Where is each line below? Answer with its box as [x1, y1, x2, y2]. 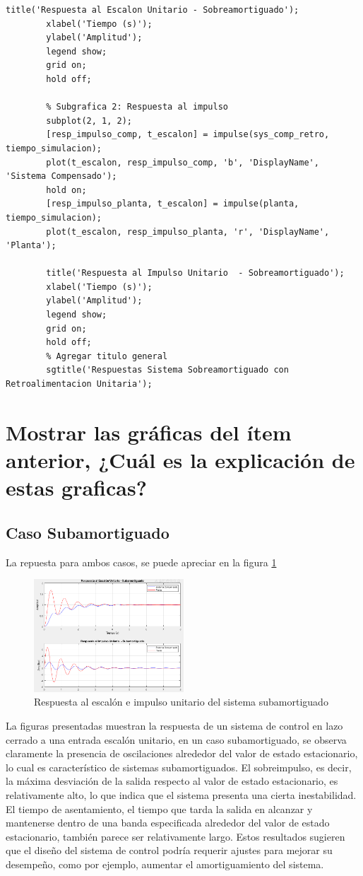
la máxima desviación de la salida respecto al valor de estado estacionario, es [6, 773, 338, 788]
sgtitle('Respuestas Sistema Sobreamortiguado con [46, 365, 289, 375]
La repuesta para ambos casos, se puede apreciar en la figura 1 [6, 554, 277, 569]
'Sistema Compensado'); [6, 171, 117, 182]
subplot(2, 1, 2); [46, 115, 132, 126]
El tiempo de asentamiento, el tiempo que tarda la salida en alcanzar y [6, 801, 313, 816]
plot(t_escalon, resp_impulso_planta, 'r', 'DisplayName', [46, 226, 330, 237]
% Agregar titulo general [46, 351, 168, 361]
